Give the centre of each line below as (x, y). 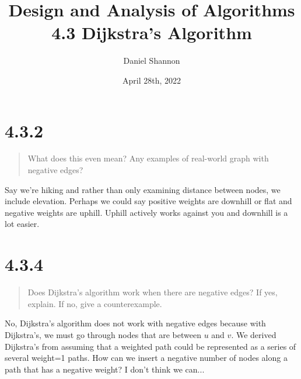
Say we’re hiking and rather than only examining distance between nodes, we (143, 189)
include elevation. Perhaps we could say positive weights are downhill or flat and (148, 201)
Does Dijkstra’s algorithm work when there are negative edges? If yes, (153, 292)
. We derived (254, 334)
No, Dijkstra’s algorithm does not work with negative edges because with (135, 323)
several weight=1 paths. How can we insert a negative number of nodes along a (146, 358)
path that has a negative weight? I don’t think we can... (105, 369)
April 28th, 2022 (151, 80)
